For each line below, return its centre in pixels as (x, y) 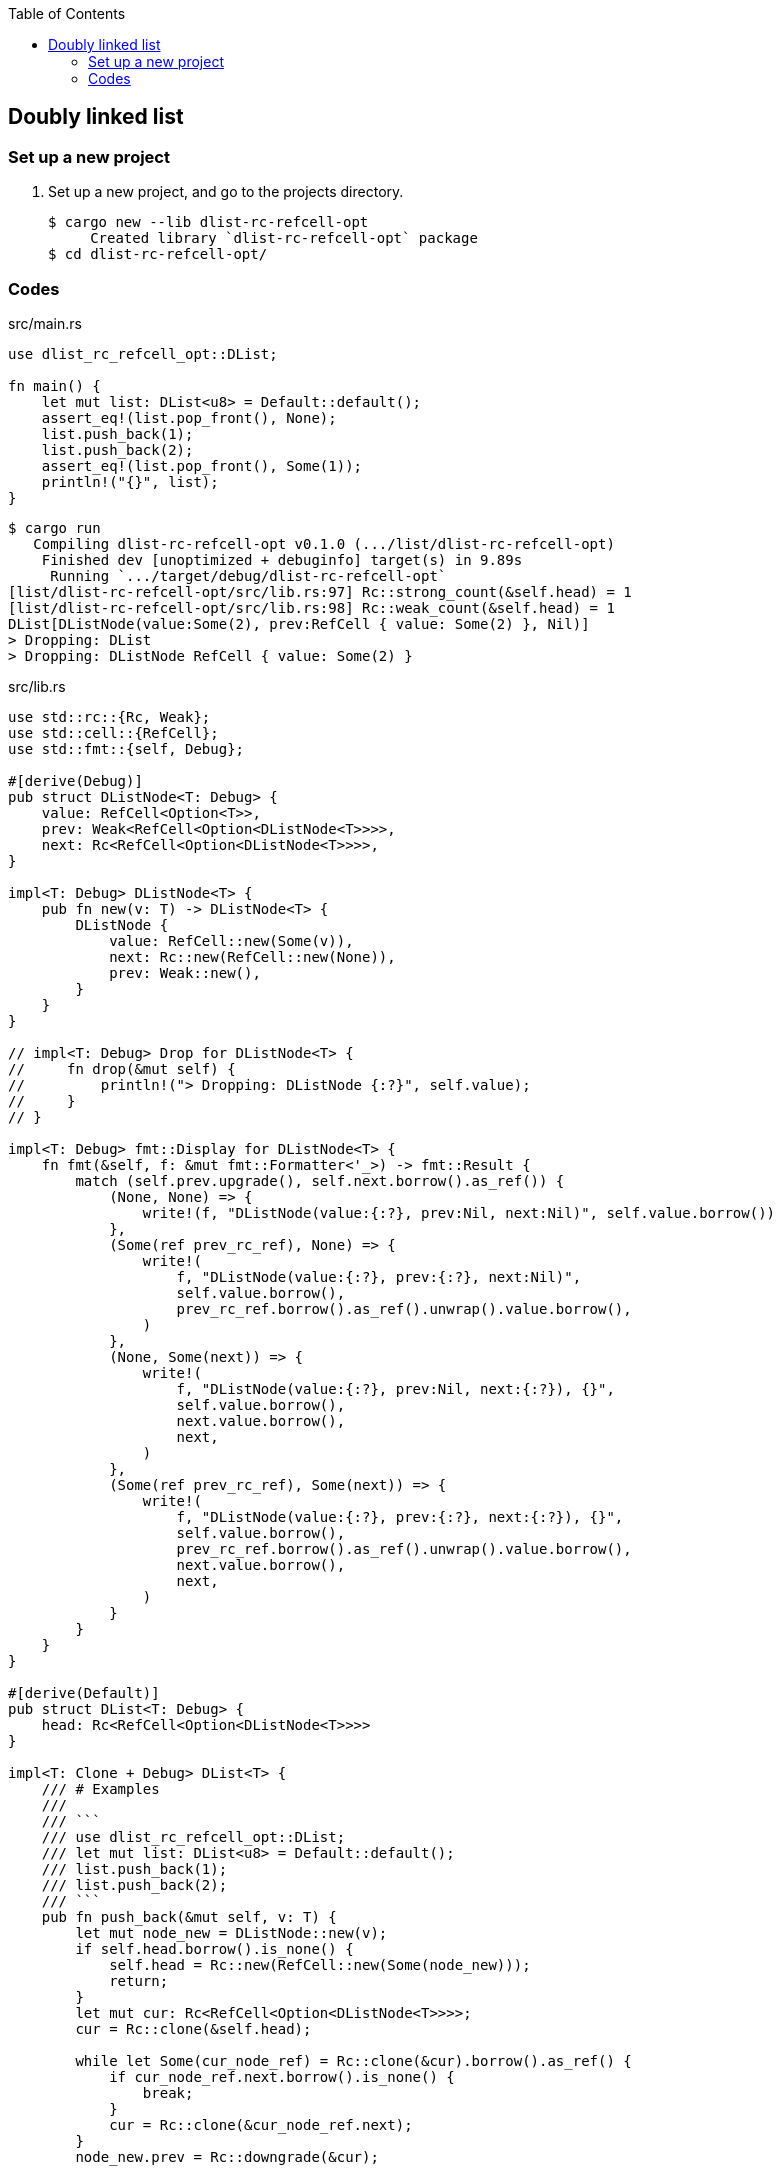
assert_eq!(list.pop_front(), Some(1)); (202, 465)
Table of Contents (67, 13)
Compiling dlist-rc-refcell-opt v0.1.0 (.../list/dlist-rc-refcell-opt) (324, 543)
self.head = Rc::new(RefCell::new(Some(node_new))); (320, 1964)
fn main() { (54, 385)
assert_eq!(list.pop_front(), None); (189, 417)
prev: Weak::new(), (185, 972)
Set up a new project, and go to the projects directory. (226, 192)
